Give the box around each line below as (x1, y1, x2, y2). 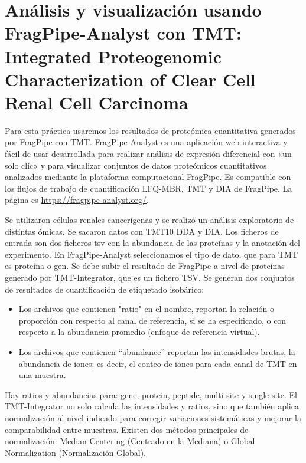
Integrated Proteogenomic (5, 44, 222, 68)
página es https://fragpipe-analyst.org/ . (5, 193, 149, 206)
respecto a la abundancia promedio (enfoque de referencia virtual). (18, 326, 260, 338)
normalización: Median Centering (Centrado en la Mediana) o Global (5, 435, 255, 447)
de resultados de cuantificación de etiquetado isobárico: (5, 283, 204, 295)
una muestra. (18, 369, 66, 381)
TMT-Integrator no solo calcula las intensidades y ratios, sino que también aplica (5, 400, 299, 412)
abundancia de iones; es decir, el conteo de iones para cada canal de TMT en (18, 357, 297, 369)
